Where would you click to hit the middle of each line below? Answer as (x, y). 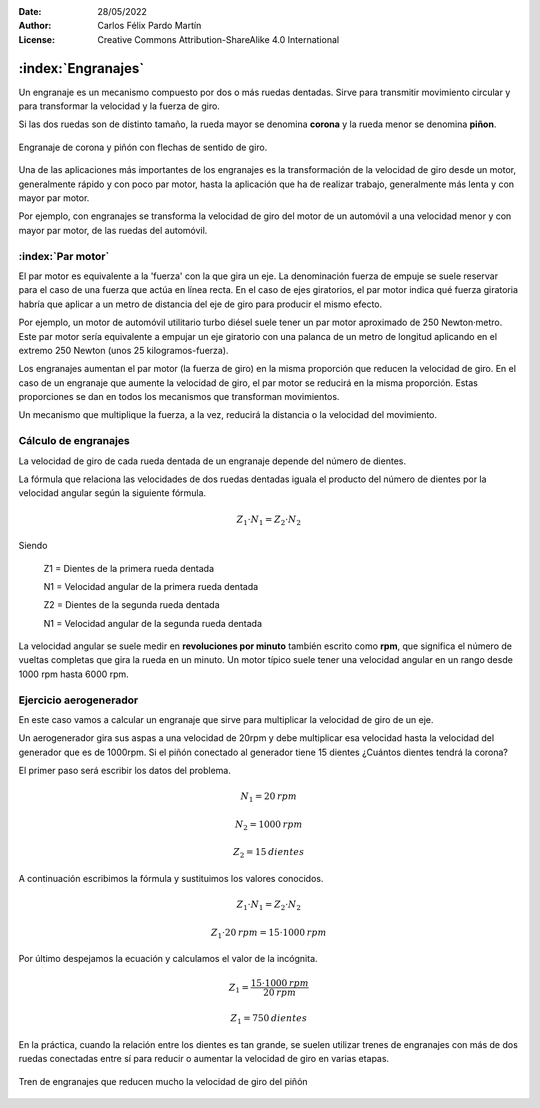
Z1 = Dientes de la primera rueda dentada (129, 568)
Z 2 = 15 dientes (269, 853)
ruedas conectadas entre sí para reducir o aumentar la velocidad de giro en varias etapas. (204, 1059)
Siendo (33, 546)
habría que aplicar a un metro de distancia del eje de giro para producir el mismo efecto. (200, 304)
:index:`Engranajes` (81, 68)
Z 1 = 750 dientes (269, 1020)
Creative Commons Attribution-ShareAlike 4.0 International (218, 39)
